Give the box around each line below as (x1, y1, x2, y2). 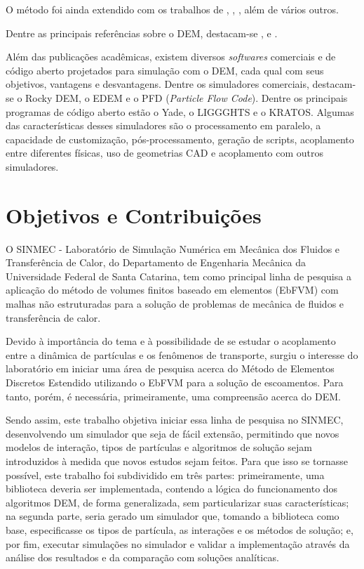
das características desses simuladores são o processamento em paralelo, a (6, 118, 321, 133)
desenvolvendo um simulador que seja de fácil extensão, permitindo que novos (6, 426, 339, 440)
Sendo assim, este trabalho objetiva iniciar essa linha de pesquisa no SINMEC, (6, 412, 344, 427)
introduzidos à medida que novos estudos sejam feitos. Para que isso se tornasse (6, 453, 348, 468)
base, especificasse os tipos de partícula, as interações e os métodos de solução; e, (6, 522, 353, 537)
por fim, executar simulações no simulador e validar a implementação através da (6, 536, 350, 551)
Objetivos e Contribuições (6, 200, 262, 229)
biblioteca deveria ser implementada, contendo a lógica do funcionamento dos (6, 481, 338, 496)
